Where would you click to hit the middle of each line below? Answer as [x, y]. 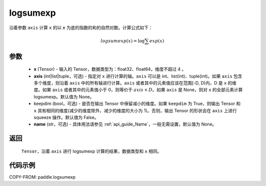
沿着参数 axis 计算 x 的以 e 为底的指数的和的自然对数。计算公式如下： [81, 28]
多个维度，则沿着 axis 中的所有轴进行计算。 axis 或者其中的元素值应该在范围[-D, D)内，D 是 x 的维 [135, 83]
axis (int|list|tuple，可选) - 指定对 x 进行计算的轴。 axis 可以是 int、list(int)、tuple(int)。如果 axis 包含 [138, 76]
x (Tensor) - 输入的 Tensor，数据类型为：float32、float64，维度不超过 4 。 [110, 69]
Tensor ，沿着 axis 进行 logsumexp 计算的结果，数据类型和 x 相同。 [92, 151]
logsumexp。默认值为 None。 [64, 96]
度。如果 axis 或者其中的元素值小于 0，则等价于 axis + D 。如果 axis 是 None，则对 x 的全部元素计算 [138, 90]
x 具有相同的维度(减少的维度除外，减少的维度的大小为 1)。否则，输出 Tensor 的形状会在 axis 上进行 [135, 110]
